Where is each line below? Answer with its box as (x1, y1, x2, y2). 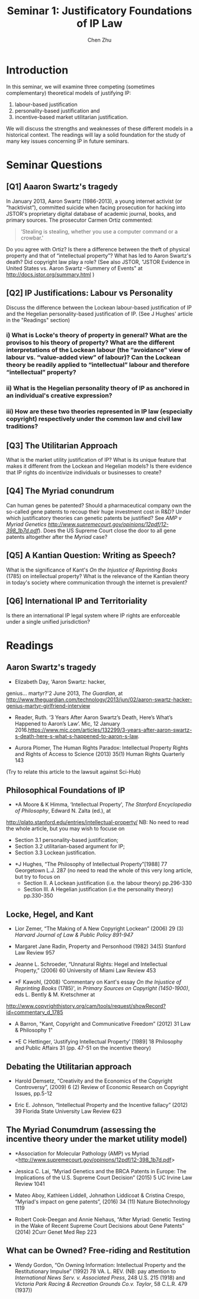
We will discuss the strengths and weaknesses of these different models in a (6, 125, 193, 132)
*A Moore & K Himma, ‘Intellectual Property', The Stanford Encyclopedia (14, 801, 192, 808)
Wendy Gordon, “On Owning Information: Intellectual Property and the (14, 1261, 186, 1268)
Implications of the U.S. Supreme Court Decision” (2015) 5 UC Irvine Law (14, 1174, 192, 1181)
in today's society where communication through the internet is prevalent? (6, 579, 188, 586)
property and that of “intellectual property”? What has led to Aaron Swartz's (6, 252, 191, 259)
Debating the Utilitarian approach (6, 1061, 132, 1071)
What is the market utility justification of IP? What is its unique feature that (6, 457, 187, 464)
